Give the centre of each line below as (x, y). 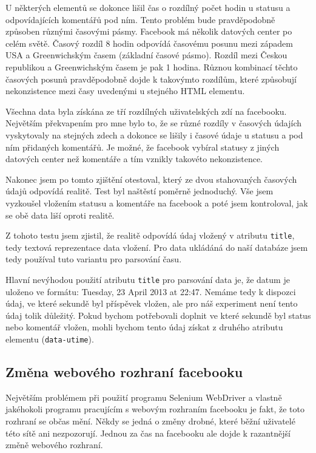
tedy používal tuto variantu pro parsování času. (94, 259)
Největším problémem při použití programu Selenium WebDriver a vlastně (144, 397)
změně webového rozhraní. (54, 445)
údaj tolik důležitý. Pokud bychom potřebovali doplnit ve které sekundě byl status (158, 315)
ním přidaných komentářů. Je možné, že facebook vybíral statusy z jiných (143, 147)
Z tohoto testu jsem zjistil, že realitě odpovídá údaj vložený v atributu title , (150, 235)
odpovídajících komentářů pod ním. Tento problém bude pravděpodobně (140, 19)
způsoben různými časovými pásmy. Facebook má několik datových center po (149, 31)
